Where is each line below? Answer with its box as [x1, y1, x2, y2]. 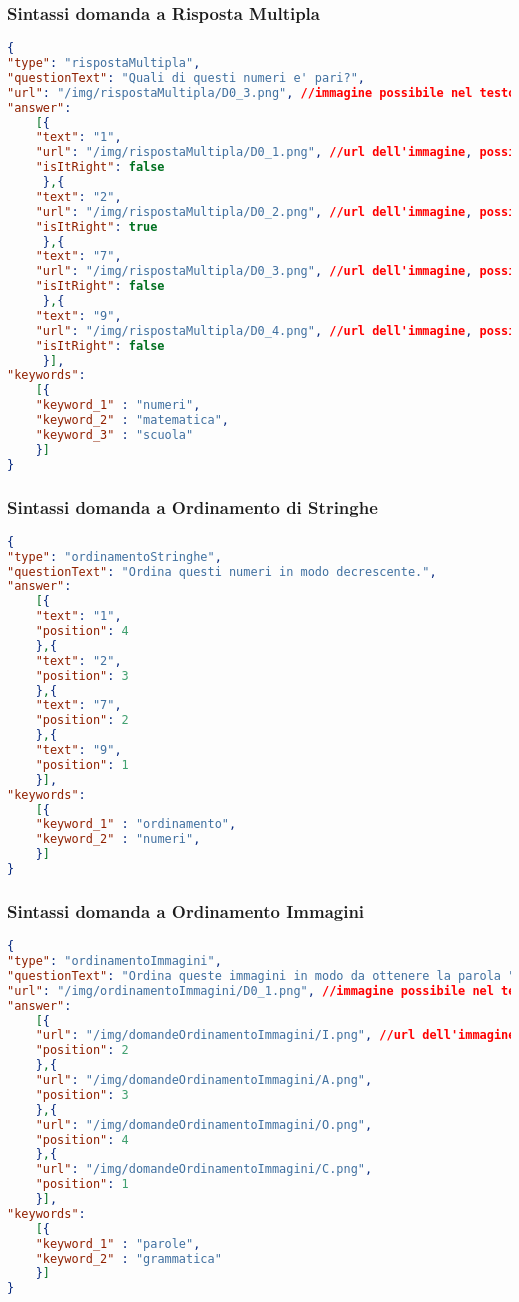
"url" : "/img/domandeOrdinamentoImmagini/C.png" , [35, 1162, 373, 1177]
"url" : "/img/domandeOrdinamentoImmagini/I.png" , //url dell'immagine [35, 1028, 516, 1043]
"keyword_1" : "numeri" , [35, 398, 201, 413]
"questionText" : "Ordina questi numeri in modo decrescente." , [7, 564, 437, 579]
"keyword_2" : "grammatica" [35, 1251, 222, 1266]
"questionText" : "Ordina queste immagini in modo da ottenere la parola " [7, 968, 516, 983]
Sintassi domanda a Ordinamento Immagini [7, 898, 365, 923]
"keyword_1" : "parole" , [35, 1236, 201, 1251]
